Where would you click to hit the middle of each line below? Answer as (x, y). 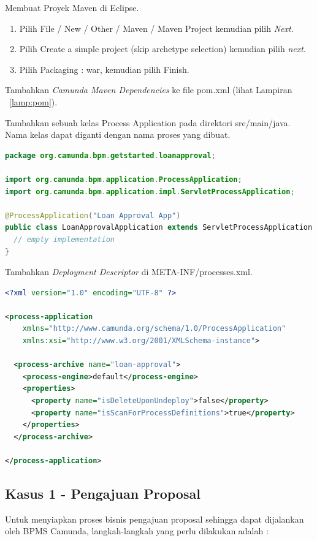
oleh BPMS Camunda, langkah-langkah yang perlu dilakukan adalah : (137, 531)
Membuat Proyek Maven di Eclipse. (72, 7)
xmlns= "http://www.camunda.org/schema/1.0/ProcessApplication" (154, 329)
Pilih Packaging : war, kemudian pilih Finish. (104, 69)
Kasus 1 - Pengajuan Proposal (103, 493)
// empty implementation (64, 239)
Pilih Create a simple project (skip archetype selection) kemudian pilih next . (162, 49)
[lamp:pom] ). (33, 101)
